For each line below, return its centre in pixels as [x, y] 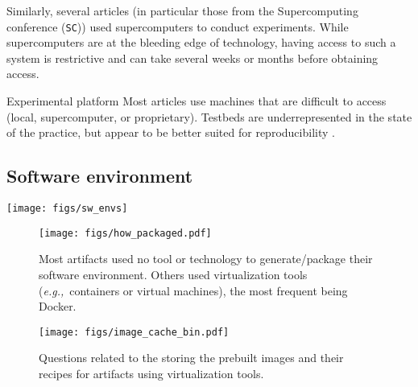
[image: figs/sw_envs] [67, 209]
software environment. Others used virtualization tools [173, 274]
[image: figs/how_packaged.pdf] [125, 233]
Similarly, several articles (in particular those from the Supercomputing [182, 10]
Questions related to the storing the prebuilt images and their [191, 358]
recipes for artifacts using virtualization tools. [151, 373]
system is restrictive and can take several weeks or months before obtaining [192, 58]
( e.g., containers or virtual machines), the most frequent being [193, 290]
